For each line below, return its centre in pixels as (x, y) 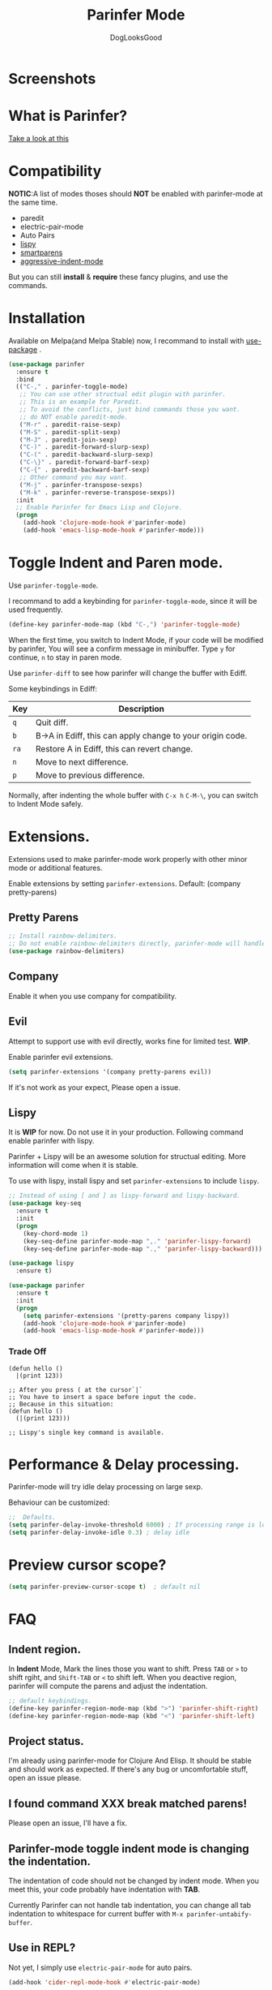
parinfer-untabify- (219, 1914)
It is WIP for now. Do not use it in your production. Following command (126, 1132)
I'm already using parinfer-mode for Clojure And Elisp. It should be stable (130, 1761)
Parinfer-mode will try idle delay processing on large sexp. (106, 1487)
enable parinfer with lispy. (51, 1141)
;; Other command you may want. (74, 477)
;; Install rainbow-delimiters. (63, 936)
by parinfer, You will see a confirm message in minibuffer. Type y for (122, 648)
